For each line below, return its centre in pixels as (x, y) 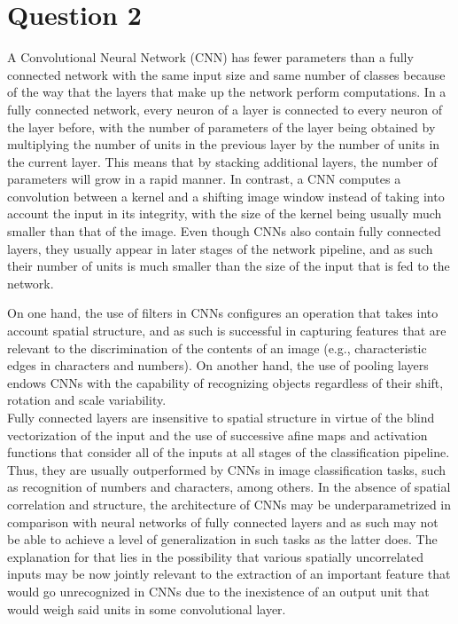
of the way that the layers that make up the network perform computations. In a (227, 92)
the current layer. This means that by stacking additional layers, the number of (222, 161)
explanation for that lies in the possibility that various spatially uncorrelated (215, 556)
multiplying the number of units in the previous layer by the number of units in (224, 144)
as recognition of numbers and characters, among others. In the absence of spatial (229, 487)
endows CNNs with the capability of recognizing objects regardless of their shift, (225, 382)
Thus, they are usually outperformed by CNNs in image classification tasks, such (226, 469)
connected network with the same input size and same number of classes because (226, 74)
